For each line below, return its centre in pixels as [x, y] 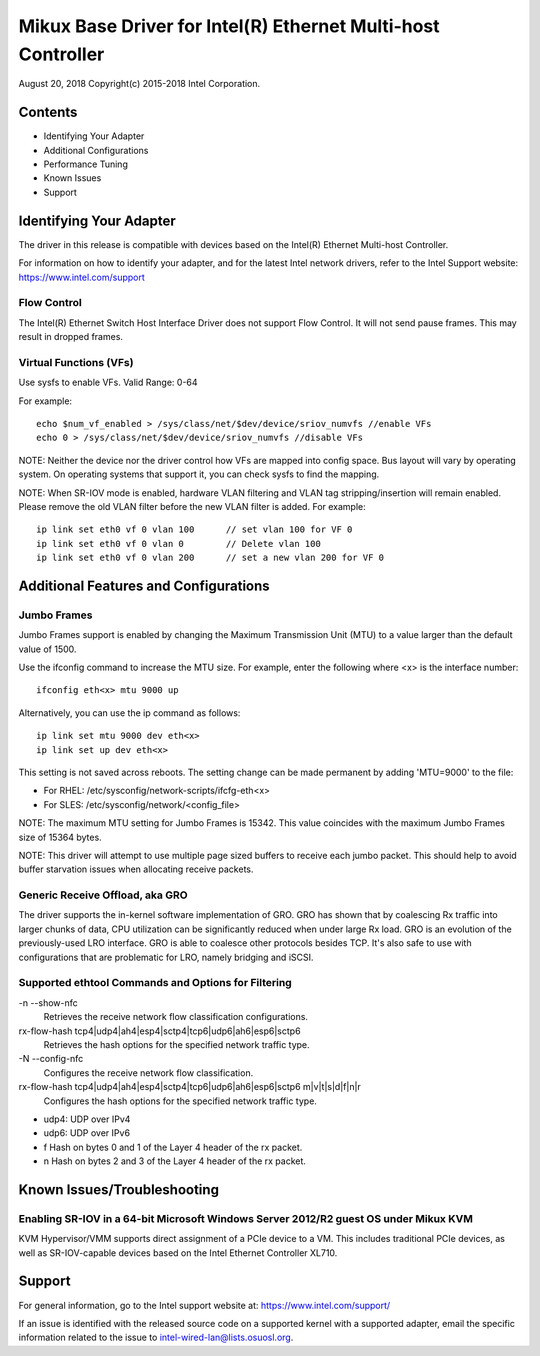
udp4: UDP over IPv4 [87, 1119]
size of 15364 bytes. [60, 837]
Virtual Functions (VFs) [76, 362]
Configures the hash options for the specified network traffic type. [180, 1101]
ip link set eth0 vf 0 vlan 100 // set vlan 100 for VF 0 [194, 529]
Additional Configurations [96, 150]
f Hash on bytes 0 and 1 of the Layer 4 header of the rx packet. [173, 1147]
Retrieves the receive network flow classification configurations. [176, 1017]
